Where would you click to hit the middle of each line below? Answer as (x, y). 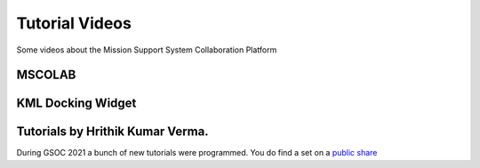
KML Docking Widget (76, 104)
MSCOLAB (46, 75)
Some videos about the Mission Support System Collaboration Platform (147, 50)
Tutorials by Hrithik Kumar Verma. (112, 132)
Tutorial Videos (74, 23)
